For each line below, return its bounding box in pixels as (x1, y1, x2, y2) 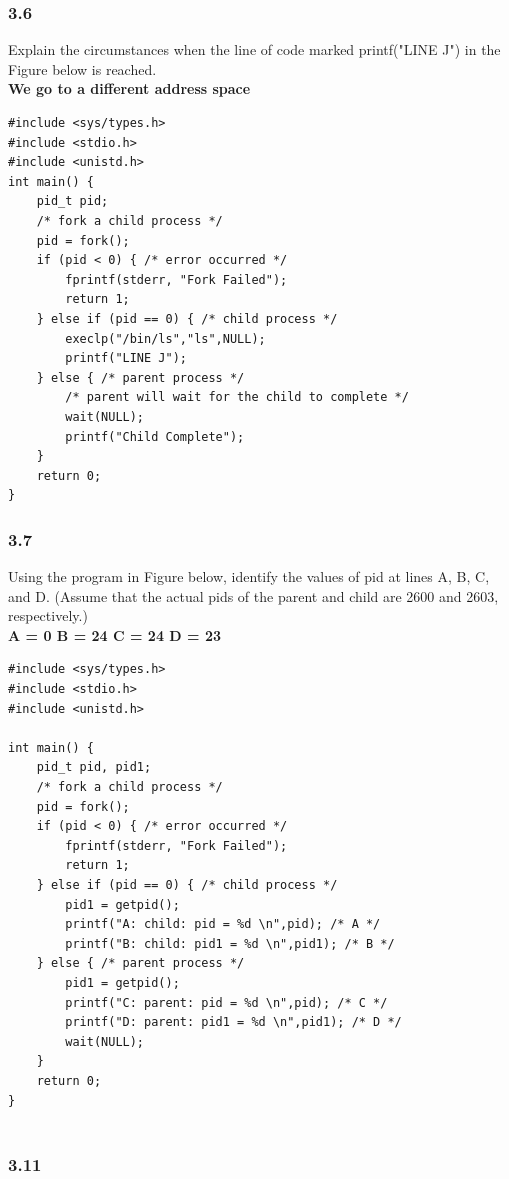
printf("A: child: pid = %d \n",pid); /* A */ (65, 917, 381, 932)
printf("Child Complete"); (65, 429, 245, 444)
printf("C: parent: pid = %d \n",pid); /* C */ (65, 995, 388, 1010)
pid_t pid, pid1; (36, 760, 152, 775)
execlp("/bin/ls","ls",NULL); (65, 331, 266, 346)
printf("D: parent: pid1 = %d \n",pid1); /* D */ (65, 1015, 402, 1030)
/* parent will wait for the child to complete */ (65, 390, 409, 405)
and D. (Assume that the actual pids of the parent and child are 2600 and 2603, (8, 585, 499, 606)
